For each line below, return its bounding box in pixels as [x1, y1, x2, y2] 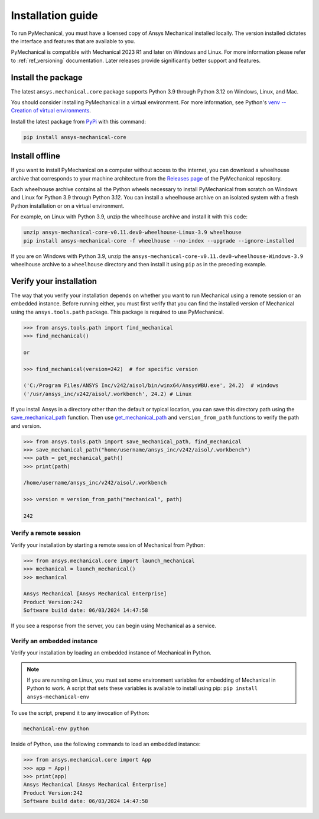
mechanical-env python [23, 726, 89, 732]
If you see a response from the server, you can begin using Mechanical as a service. [11, 622, 217, 630]
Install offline [11, 151, 60, 161]
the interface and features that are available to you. [11, 37, 135, 44]
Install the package [11, 72, 83, 82]
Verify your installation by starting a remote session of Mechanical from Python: [11, 541, 205, 549]
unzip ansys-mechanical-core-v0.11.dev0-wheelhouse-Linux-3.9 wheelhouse [23, 229, 242, 236]
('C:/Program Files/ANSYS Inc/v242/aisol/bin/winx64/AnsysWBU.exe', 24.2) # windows [23, 382, 279, 389]
